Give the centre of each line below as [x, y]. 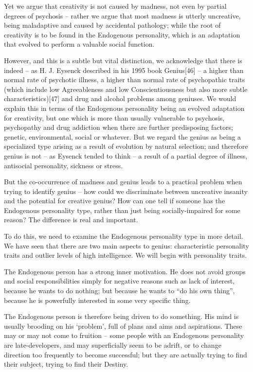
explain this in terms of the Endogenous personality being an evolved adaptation [124, 108]
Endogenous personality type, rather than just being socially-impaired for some [122, 210]
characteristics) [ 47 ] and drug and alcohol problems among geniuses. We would [120, 98]
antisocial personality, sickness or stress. [63, 165]
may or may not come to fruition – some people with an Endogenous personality [124, 335]
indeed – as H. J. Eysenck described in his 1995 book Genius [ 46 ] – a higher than [124, 70]
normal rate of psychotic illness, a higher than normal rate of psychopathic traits [125, 80]
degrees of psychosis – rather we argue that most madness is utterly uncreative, [122, 15]
